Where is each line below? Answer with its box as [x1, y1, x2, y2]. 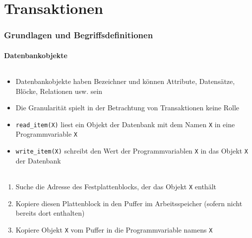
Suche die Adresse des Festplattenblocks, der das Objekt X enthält [15, 181, 216, 191]
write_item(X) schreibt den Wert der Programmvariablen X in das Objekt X [15, 146, 248, 156]
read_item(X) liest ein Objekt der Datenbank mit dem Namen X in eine [15, 119, 235, 129]
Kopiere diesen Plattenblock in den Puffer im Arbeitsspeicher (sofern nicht [15, 198, 243, 208]
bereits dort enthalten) [15, 208, 85, 218]
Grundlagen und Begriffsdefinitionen [4, 29, 153, 41]
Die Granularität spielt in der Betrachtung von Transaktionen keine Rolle [15, 102, 240, 113]
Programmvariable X [15, 129, 77, 139]
